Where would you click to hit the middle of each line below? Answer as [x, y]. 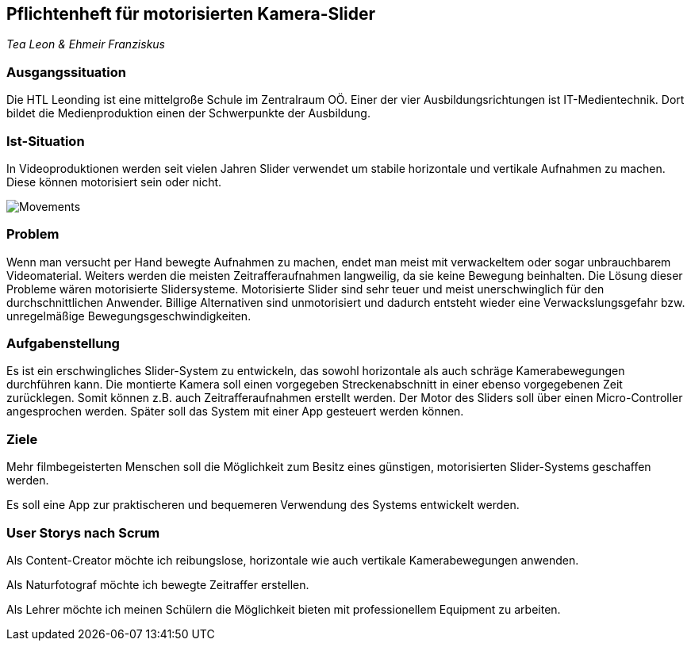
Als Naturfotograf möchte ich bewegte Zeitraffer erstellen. [158, 584]
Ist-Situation [46, 141]
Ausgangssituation [66, 72]
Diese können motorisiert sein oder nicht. [114, 182]
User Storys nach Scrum [83, 532]
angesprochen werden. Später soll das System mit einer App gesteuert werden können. [235, 412]
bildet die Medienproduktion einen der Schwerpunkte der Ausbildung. [188, 113]
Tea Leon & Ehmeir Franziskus [86, 44]
